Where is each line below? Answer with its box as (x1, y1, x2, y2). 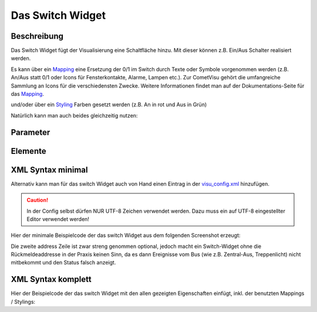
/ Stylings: (11, 298, 35, 305)
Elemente (11, 146, 46, 156)
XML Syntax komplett (11, 274, 92, 284)
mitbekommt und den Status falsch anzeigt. (11, 259, 116, 266)
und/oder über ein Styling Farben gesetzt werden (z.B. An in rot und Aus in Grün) (11, 101, 207, 108)
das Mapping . (11, 90, 44, 98)
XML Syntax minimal (11, 165, 88, 175)
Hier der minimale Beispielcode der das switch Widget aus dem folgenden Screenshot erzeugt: (11, 232, 241, 239)
